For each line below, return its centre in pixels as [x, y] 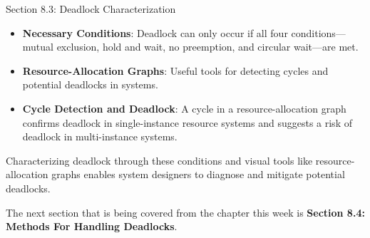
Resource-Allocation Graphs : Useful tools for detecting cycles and [175, 70]
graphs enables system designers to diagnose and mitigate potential [198, 174]
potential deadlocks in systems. [90, 84]
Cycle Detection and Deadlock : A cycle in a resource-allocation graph [184, 108]
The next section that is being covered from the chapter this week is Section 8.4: [185, 212]
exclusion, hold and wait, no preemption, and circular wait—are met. [207, 47]
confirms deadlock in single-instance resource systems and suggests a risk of [187, 122]
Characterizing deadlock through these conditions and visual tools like [159, 160]
